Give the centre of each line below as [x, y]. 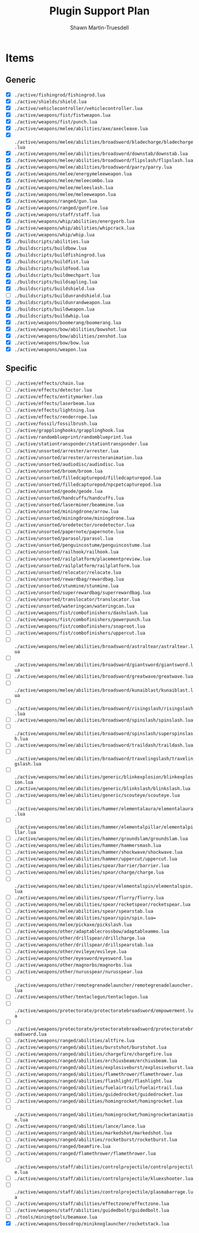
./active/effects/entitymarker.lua [58, 397]
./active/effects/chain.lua [49, 383]
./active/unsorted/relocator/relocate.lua [68, 573]
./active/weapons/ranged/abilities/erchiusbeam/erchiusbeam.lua [96, 1061]
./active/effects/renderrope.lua [56, 417]
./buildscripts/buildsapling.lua [56, 282]
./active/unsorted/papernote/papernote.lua [69, 532]
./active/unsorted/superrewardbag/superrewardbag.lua [82, 593]
